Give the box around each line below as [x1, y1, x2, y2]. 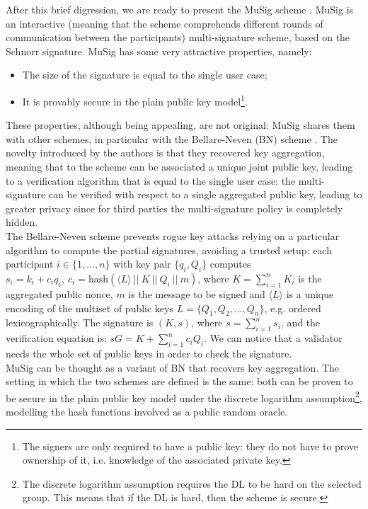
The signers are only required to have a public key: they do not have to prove [22, 438, 359, 453]
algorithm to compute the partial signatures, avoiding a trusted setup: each [6, 242, 332, 257]
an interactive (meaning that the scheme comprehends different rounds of [6, 16, 323, 30]
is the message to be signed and [128, 286, 265, 301]
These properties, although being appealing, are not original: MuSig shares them [6, 118, 355, 132]
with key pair [113, 256, 171, 271]
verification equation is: [6, 331, 107, 345]
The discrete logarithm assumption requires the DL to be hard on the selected [22, 476, 362, 491]
